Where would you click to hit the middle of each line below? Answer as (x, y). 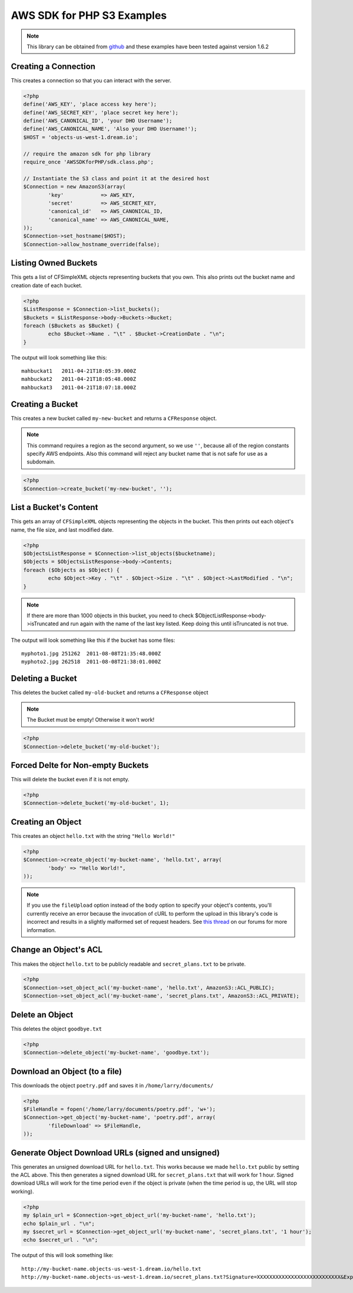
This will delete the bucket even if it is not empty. (70, 780)
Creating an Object (46, 822)
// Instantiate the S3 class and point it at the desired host (116, 178)
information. (41, 930)
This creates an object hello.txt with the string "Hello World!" (93, 836)
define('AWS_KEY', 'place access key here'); (90, 104)
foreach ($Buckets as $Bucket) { (71, 326)
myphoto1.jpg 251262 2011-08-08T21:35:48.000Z (91, 654)
